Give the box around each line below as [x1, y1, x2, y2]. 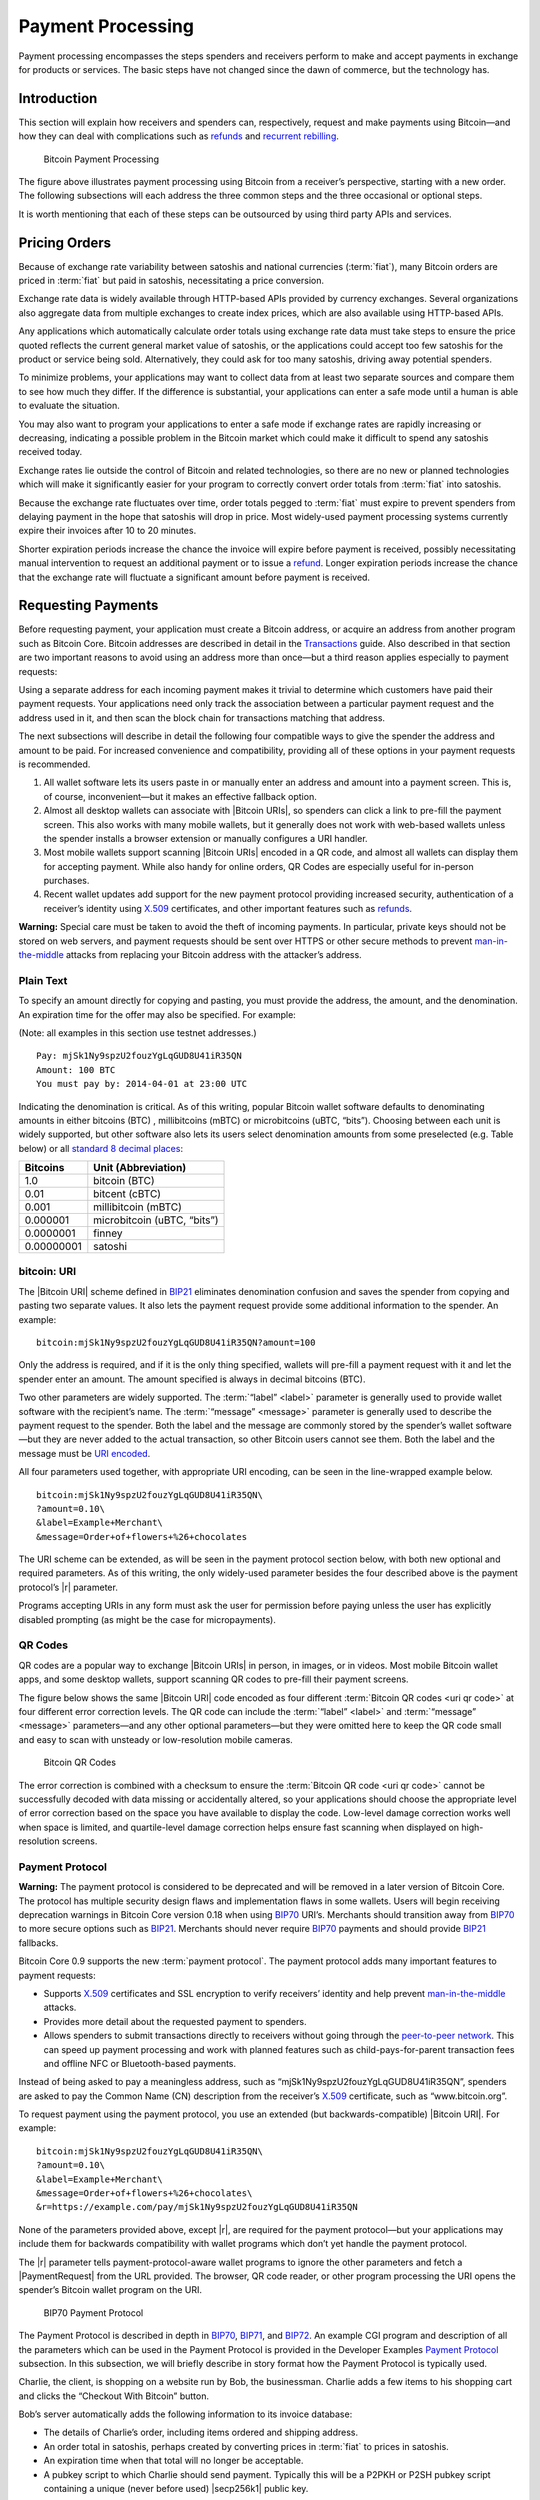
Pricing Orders [18, 234, 112, 251]
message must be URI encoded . [18, 1447, 151, 1459]
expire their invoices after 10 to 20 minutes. [18, 525, 197, 537]
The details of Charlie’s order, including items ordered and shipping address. [43, 2426, 359, 2439]
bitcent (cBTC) [93, 1187, 162, 1201]
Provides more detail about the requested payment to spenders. [43, 2015, 307, 2027]
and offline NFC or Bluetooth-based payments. [43, 2057, 237, 2069]
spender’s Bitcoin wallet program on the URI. [18, 2284, 202, 2296]
